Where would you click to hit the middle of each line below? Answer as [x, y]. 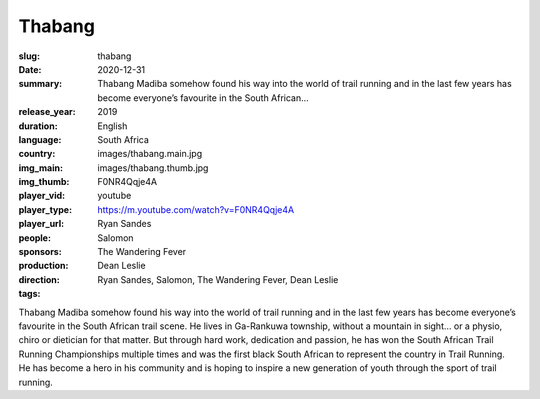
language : [40, 139]
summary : [40, 84]
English [112, 126]
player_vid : [41, 196]
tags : [29, 294]
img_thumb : [44, 182]
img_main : [41, 167]
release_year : [47, 112]
